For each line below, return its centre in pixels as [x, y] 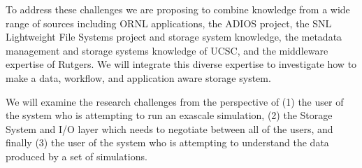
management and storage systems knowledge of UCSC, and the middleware [167, 50]
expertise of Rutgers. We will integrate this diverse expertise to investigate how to [181, 64]
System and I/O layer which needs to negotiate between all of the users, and [169, 128]
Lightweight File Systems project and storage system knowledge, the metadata [174, 37]
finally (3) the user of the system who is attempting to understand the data [167, 142]
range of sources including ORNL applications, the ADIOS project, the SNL [169, 23]
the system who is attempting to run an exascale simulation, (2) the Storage [169, 115]
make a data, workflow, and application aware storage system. [138, 77]
